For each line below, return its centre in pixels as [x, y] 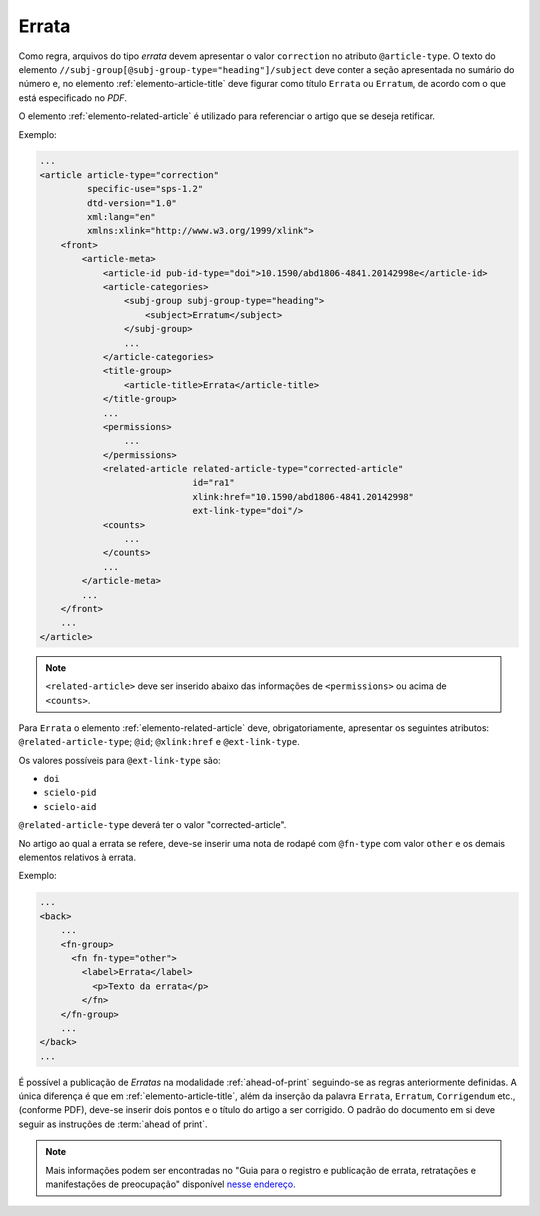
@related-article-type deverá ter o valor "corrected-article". [152, 825]
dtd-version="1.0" [131, 203]
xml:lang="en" [121, 217]
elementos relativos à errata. [77, 857]
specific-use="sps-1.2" [145, 189]
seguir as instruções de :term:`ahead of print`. [113, 1124]
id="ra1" [213, 483]
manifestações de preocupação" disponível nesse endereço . [171, 1184]
